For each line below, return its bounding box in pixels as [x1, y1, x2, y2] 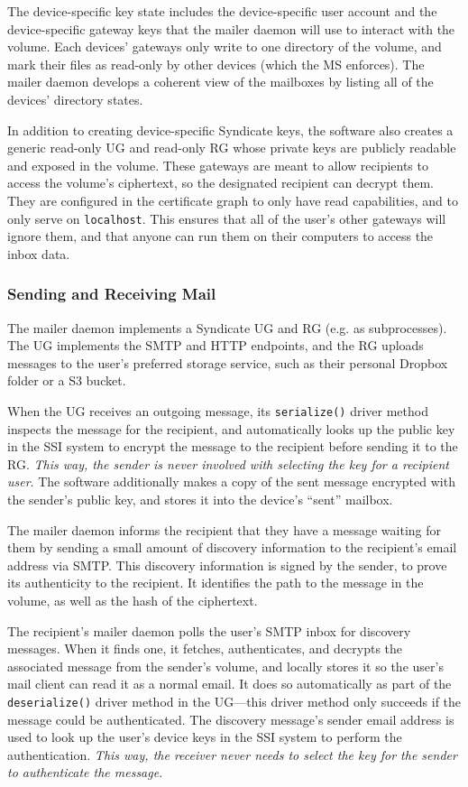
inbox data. [7, 244, 70, 263]
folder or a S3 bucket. [7, 371, 126, 390]
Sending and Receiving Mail [7, 282, 216, 305]
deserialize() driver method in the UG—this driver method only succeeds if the [7, 691, 462, 710]
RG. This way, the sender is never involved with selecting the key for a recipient [7, 454, 450, 473]
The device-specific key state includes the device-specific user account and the [7, 2, 437, 20]
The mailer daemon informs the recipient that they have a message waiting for [7, 520, 442, 539]
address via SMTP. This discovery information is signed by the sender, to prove [7, 555, 447, 574]
